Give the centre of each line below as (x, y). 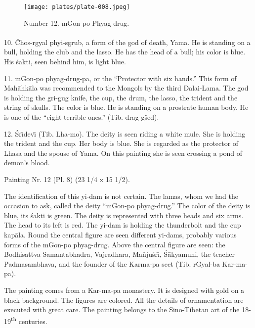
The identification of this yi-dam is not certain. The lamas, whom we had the (121, 196)
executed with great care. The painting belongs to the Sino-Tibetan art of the (122, 309)
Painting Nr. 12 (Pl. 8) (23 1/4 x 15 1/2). (67, 179)
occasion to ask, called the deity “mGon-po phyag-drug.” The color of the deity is (127, 206)
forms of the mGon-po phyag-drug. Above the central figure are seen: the (115, 244)
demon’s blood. (27, 163)
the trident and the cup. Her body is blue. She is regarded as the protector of (121, 143)
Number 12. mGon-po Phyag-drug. (77, 23)
